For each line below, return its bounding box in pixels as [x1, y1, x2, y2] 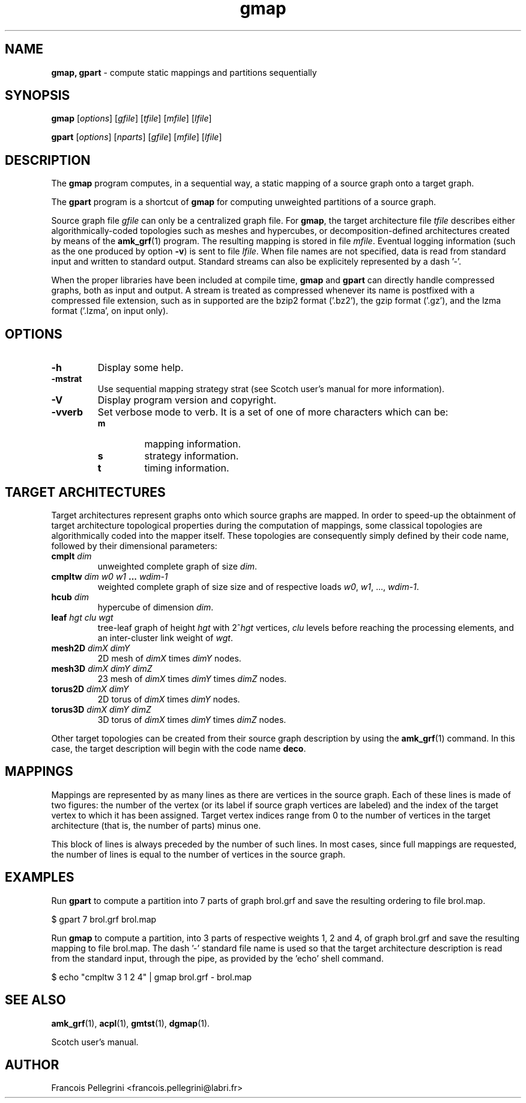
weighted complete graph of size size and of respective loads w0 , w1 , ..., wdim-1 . [97, 581, 419, 592]
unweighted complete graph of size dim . [97, 561, 258, 571]
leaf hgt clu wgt [51, 612, 113, 622]
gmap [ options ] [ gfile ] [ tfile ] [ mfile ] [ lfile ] [51, 113, 212, 124]
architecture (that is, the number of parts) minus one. [51, 820, 261, 831]
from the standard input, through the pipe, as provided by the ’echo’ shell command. [51, 953, 384, 963]
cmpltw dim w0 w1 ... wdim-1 [51, 571, 168, 582]
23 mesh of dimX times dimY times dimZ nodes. [97, 673, 287, 684]
